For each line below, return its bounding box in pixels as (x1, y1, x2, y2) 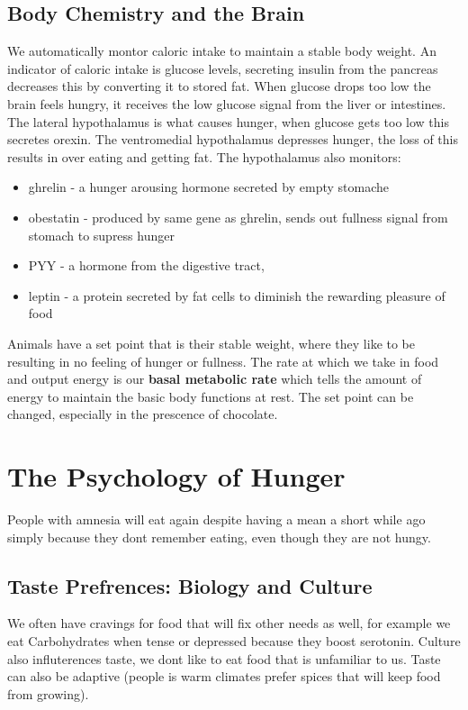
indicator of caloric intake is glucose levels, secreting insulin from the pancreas (7, 59, 438, 77)
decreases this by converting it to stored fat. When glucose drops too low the (7, 77, 431, 96)
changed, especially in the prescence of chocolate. (7, 405, 278, 423)
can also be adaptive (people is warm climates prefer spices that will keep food (7, 667, 441, 686)
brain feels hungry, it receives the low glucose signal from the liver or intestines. (7, 94, 446, 113)
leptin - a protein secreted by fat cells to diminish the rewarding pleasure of (28, 286, 445, 305)
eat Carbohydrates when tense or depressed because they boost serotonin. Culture (7, 632, 461, 650)
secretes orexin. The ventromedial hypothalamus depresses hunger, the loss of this (7, 130, 458, 149)
